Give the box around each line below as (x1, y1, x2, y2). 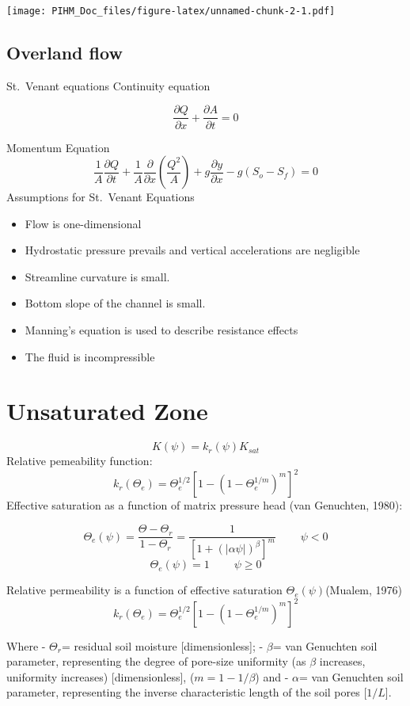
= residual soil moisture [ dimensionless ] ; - (61, 637, 264, 654)
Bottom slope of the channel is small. (25, 295, 206, 311)
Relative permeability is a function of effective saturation (6, 582, 283, 598)
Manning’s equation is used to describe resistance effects (25, 322, 298, 338)
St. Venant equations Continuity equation (6, 77, 211, 93)
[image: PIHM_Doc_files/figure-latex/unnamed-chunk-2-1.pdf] (6, 6, 336, 17)
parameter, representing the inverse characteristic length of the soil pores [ (6, 684, 367, 700)
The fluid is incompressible (25, 348, 155, 364)
